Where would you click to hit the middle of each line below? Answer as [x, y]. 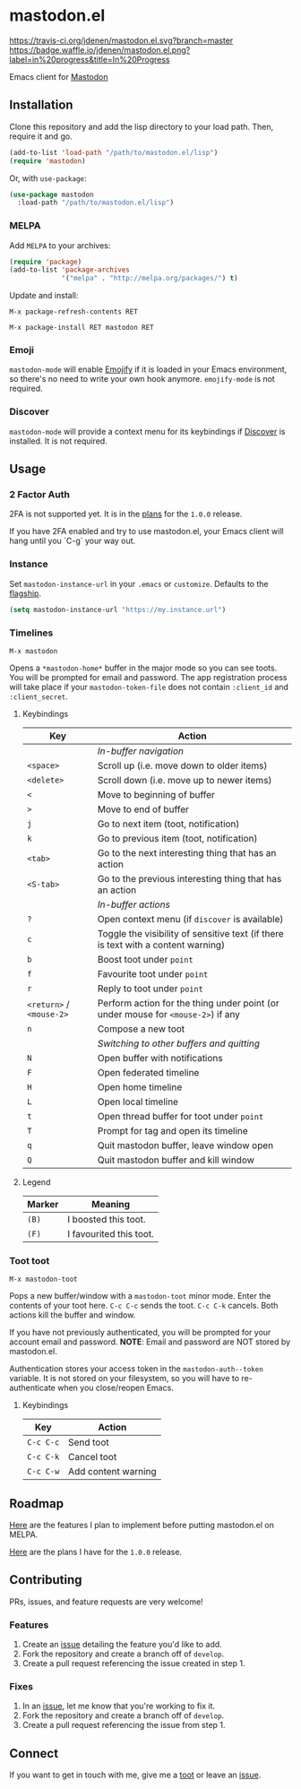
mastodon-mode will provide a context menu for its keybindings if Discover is [147, 431]
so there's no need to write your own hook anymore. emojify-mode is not [142, 379]
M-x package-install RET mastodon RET [82, 328]
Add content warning [112, 1472]
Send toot [89, 1442]
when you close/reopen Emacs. [116, 1388]
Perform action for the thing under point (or [188, 1003]
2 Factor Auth [39, 495]
